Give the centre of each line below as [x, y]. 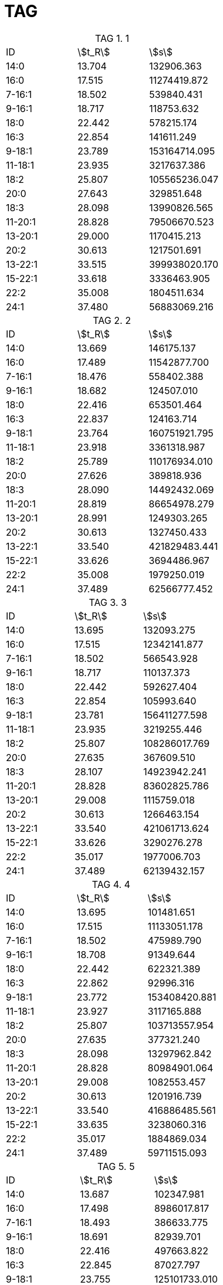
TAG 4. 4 [111, 884]
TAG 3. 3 [108, 602]
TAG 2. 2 [112, 320]
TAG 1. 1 [112, 38]
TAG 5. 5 [116, 1166]
